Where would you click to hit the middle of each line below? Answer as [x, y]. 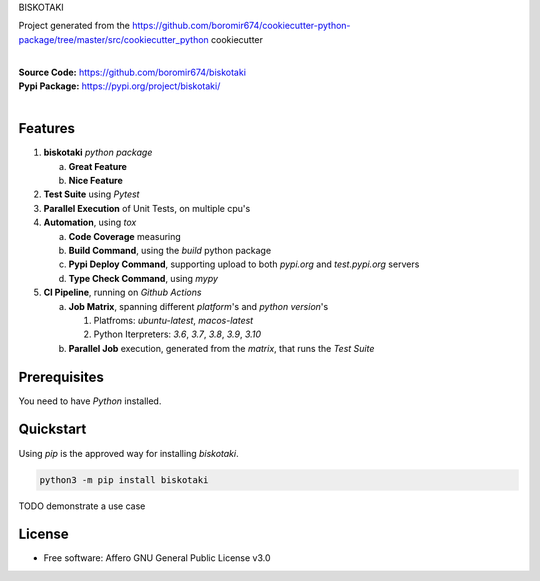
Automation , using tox [90, 222]
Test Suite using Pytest [91, 194]
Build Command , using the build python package [170, 250]
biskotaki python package [98, 152]
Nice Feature [96, 181]
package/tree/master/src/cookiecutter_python [113, 39]
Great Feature [97, 166]
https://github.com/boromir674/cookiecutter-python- [241, 26]
